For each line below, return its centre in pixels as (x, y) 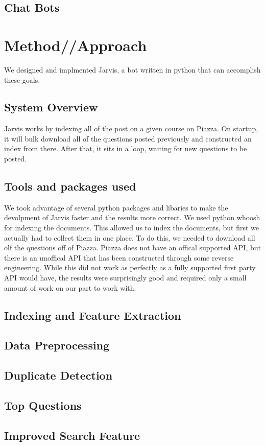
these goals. (22, 79)
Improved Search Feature (72, 435)
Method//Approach (76, 45)
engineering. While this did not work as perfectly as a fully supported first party (130, 267)
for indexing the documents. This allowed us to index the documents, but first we (132, 228)
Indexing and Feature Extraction (93, 315)
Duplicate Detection (58, 375)
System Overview (51, 107)
